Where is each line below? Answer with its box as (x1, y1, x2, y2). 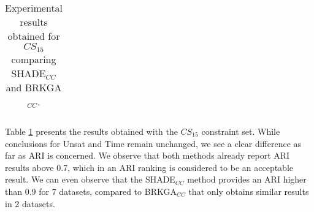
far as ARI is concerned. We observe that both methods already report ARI (5, 149, 290, 162)
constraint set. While (201, 124, 280, 137)
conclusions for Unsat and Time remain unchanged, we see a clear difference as (5, 137, 302, 150)
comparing (11, 51, 56, 66)
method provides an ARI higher (187, 173, 307, 186)
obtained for (7, 29, 60, 43)
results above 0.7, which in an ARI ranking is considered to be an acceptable (5, 161, 293, 173)
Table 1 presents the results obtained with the (5, 124, 178, 137)
